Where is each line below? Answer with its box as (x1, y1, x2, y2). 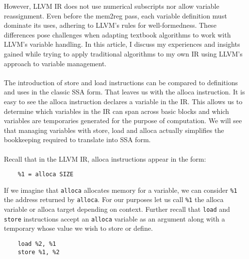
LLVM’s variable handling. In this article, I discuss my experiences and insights (4, 39, 240, 49)
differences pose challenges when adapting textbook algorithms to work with (4, 29, 231, 39)
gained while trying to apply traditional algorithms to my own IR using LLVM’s (4, 48, 243, 58)
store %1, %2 (17, 248, 60, 256)
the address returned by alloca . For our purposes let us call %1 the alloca (4, 194, 224, 204)
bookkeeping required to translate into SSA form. (4, 134, 151, 145)
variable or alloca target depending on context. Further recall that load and (4, 204, 230, 214)
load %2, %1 (17, 240, 56, 247)
